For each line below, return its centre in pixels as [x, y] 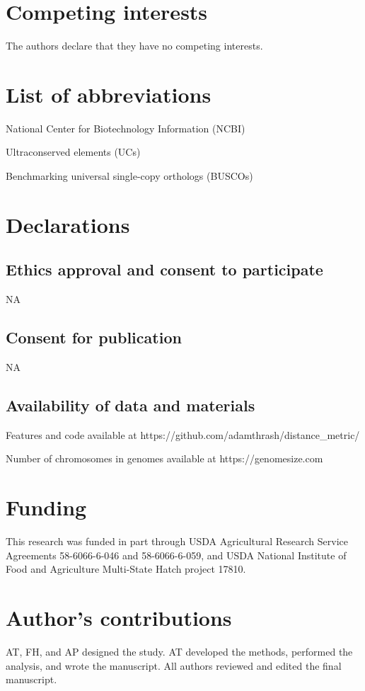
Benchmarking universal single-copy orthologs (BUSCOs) [129, 176]
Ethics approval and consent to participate [164, 269]
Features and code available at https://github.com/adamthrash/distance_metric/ [183, 434]
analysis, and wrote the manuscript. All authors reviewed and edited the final [174, 665]
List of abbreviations [109, 94]
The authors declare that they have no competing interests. [134, 46]
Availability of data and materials [131, 405]
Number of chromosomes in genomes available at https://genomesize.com [164, 458]
